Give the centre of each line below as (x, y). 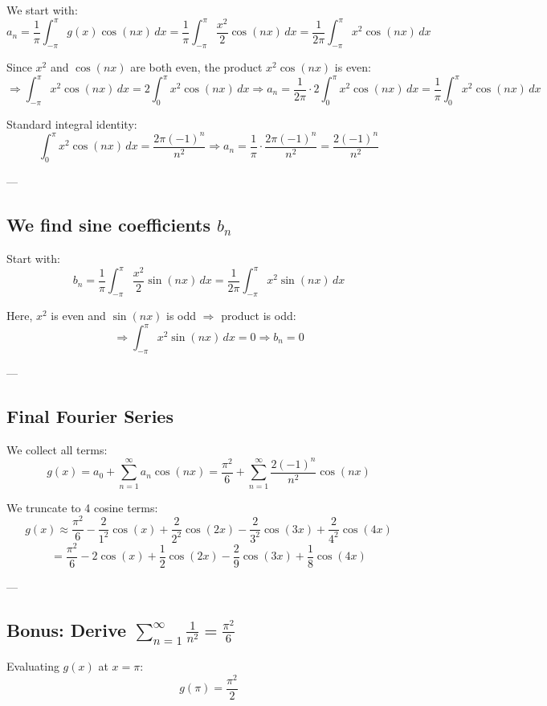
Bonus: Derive (67, 629)
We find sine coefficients (108, 225)
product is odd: (259, 315)
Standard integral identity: (72, 123)
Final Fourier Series (90, 415)
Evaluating (33, 666)
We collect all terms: (57, 449)
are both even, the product (196, 66)
